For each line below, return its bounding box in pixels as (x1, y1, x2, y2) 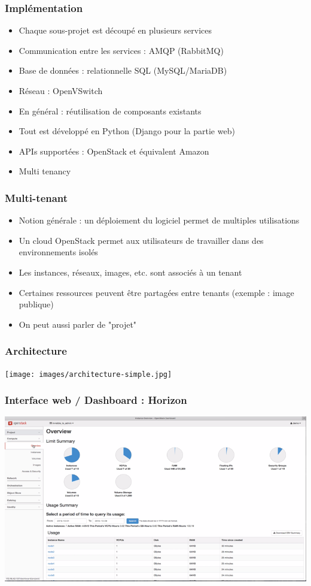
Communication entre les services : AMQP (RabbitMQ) (19, 44, 224, 56)
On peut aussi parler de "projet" (19, 318, 137, 330)
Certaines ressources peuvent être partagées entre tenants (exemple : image (19, 286, 294, 298)
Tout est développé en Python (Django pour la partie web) (19, 125, 235, 137)
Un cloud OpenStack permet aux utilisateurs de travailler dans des (19, 234, 264, 246)
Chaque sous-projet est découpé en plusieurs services (19, 24, 212, 37)
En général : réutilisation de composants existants (19, 104, 202, 117)
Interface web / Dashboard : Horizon (5, 392, 187, 407)
